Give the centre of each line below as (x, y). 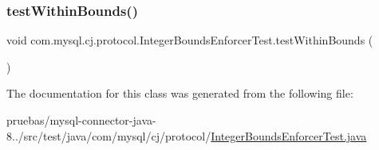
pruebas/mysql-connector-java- (81, 120)
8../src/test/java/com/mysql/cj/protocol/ (109, 135)
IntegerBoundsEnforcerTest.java (289, 135)
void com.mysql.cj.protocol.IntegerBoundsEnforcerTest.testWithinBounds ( (190, 40)
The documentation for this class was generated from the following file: (180, 93)
